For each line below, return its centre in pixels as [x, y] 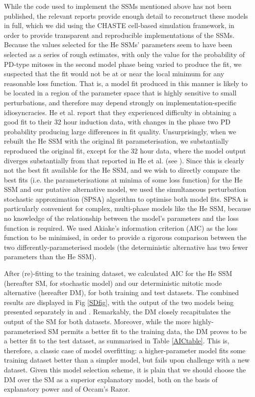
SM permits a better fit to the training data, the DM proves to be [147, 331]
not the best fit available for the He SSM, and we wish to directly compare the [122, 170]
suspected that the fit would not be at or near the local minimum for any [114, 74]
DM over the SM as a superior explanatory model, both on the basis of [111, 379]
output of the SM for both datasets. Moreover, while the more [97, 321]
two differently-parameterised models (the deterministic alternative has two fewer [126, 247]
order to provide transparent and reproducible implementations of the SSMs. [119, 35]
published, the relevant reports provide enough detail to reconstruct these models [126, 15]
